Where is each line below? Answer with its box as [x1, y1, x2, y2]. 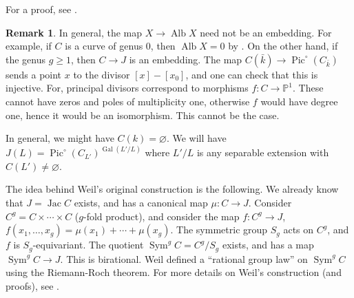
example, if [6, 39, 52, 53]
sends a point [6, 67, 62, 81]
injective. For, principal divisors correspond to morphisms [6, 81, 249, 95]
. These [292, 81, 324, 95]
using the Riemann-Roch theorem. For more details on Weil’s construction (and [6, 265, 342, 279]
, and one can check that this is [185, 67, 318, 81]
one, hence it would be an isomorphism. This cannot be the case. [6, 107, 280, 122]
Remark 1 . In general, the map [6, 25, 143, 39]
